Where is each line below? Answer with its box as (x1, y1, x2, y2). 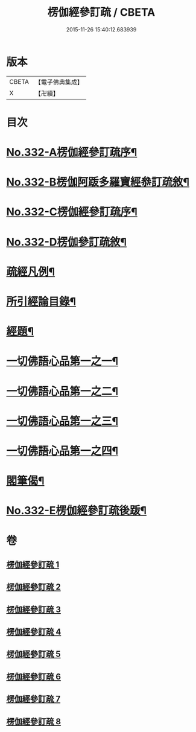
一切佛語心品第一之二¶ (6, 384, 119, 398)
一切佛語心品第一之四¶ (6, 444, 119, 457)
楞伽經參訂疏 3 (6, 604, 62, 614)
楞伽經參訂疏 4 (6, 627, 62, 637)
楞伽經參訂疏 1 (6, 559, 60, 570)
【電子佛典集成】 (34, 78, 83, 86)
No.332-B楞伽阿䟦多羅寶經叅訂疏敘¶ (6, 176, 190, 189)
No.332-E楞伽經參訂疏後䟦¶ (6, 504, 147, 518)
